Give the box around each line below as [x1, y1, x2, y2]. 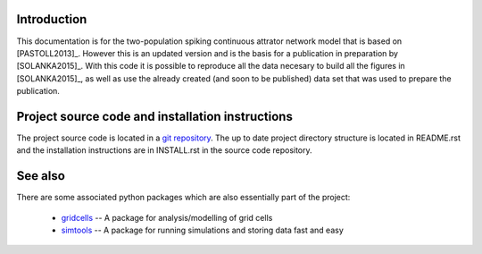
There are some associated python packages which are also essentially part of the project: [16, 192, 351, 203]
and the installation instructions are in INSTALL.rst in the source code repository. [16, 145, 312, 156]
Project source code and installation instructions [16, 108, 294, 124]
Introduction [16, 12, 87, 27]
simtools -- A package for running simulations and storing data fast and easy [61, 224, 344, 236]
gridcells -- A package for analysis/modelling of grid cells [61, 212, 273, 223]
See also [16, 168, 66, 183]
